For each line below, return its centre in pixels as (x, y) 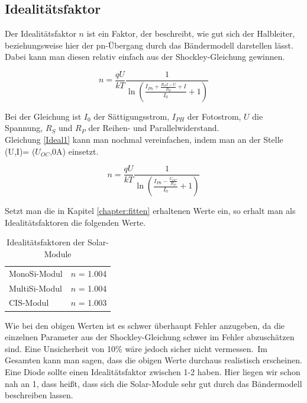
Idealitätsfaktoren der (46, 242)
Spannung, (24, 128)
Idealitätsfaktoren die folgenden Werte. (75, 222)
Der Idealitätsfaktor (41, 33)
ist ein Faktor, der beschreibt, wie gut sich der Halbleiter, (191, 33)
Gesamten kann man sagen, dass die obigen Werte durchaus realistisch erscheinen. (153, 360)
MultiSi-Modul (35, 288)
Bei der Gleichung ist (43, 116)
